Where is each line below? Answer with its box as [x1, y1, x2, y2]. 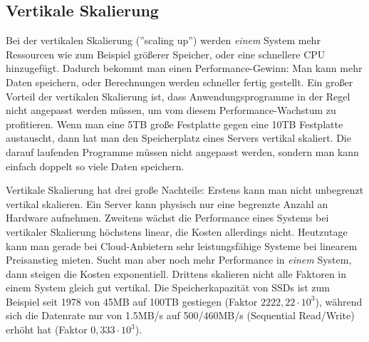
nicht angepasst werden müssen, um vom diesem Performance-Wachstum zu [6, 103, 336, 118]
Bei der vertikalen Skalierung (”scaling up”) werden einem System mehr [6, 33, 321, 48]
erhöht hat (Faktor [6, 322, 88, 337]
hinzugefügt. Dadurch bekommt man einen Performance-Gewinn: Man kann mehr [6, 61, 363, 76]
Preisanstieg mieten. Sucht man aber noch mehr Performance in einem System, [6, 252, 352, 267]
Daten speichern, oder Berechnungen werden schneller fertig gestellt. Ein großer [6, 74, 353, 89]
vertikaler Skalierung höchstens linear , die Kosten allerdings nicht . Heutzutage [6, 224, 348, 239]
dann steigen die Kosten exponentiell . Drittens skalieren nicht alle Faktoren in [6, 266, 347, 281]
